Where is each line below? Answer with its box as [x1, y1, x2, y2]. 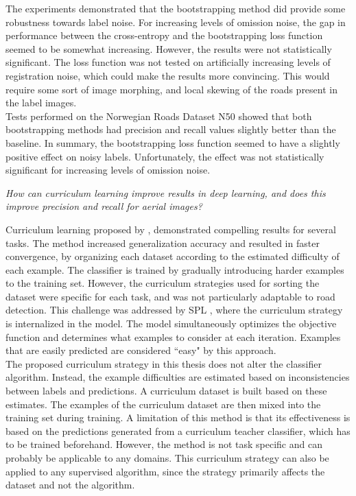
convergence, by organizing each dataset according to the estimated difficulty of [5, 249, 340, 263]
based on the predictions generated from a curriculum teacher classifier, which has [5, 423, 351, 438]
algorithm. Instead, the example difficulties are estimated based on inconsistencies [5, 370, 350, 384]
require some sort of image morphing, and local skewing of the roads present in [5, 82, 337, 96]
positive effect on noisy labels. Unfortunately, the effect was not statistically [5, 149, 324, 163]
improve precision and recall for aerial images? [5, 199, 202, 213]
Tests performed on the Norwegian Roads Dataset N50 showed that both [5, 108, 312, 123]
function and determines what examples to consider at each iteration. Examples [5, 329, 341, 344]
